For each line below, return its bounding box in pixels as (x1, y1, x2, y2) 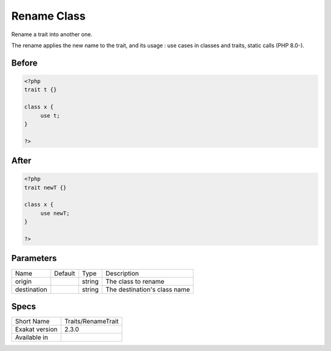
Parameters (11, 253, 57, 263)
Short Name (15, 317, 50, 326)
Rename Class (11, 9, 86, 23)
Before (11, 58, 38, 68)
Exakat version (15, 325, 58, 334)
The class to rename (105, 277, 165, 285)
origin (15, 277, 32, 285)
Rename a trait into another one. (11, 31, 93, 38)
